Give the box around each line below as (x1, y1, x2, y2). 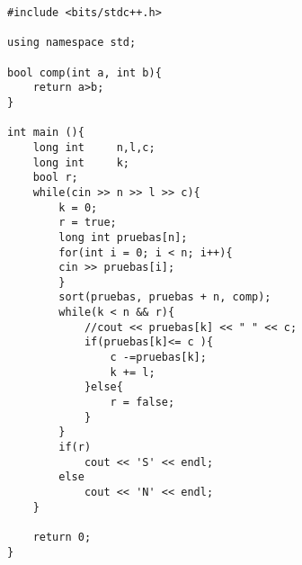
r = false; (110, 396, 175, 409)
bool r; (32, 171, 78, 184)
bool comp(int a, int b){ (7, 66, 162, 79)
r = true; (58, 216, 117, 229)
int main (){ (7, 126, 84, 139)
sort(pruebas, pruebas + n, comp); (58, 291, 271, 304)
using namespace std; (7, 36, 137, 49)
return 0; (32, 530, 92, 543)
